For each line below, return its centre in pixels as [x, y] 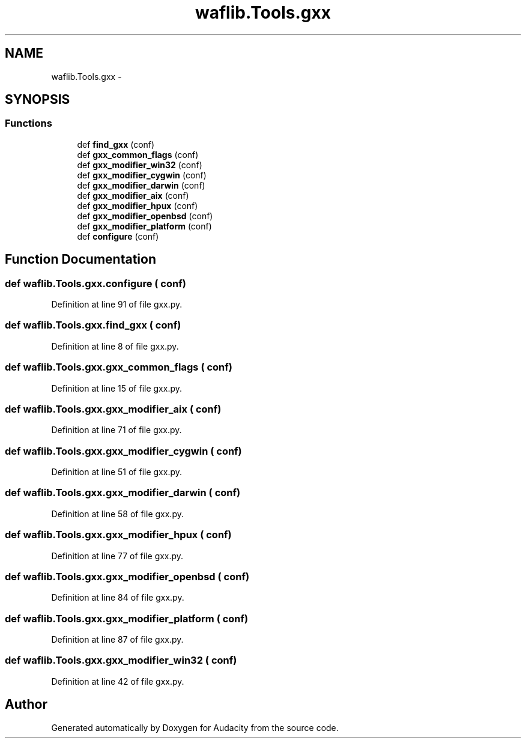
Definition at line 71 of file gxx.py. [116, 430]
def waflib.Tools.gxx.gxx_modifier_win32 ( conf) [121, 660]
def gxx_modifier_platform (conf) [144, 226]
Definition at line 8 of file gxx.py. [115, 346]
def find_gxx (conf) [116, 144]
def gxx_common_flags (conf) [138, 154]
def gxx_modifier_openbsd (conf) [145, 216]
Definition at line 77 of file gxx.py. [117, 556]
